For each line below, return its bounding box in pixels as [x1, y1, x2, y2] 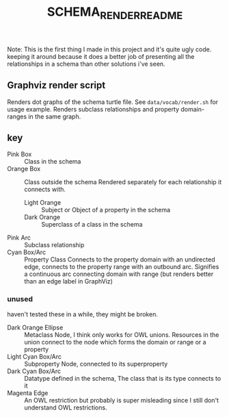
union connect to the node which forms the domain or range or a [24, 338, 206, 346]
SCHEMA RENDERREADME [46, 4, 183, 22]
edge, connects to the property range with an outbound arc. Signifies [24, 263, 219, 271]
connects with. [24, 186, 66, 194]
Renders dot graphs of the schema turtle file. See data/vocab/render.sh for [7, 97, 219, 106]
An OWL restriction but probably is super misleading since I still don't [24, 396, 219, 404]
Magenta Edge [7, 388, 49, 397]
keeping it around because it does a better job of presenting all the [7, 52, 195, 60]
